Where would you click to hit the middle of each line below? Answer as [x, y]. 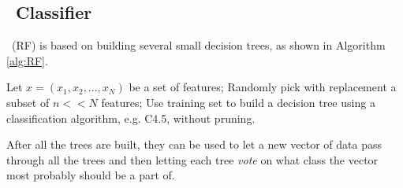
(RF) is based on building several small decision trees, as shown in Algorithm [198, 45]
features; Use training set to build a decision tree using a [238, 102]
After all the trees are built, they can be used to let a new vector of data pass [194, 144]
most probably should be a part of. [91, 175]
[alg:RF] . [27, 60]
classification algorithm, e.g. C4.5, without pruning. [131, 118]
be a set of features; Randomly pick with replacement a [263, 87]
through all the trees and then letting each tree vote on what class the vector [192, 159]
